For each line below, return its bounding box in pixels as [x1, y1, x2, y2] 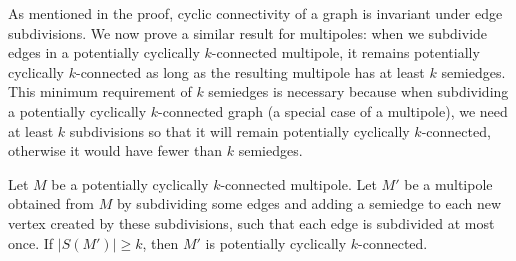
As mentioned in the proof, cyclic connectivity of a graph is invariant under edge [8, 3, 503, 23]
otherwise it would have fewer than [8, 140, 223, 161]
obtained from [8, 193, 95, 214]
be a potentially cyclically [51, 173, 209, 194]
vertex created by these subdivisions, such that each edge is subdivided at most [8, 212, 495, 233]
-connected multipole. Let [220, 173, 377, 194]
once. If [8, 232, 54, 253]
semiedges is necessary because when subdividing [208, 81, 509, 102]
